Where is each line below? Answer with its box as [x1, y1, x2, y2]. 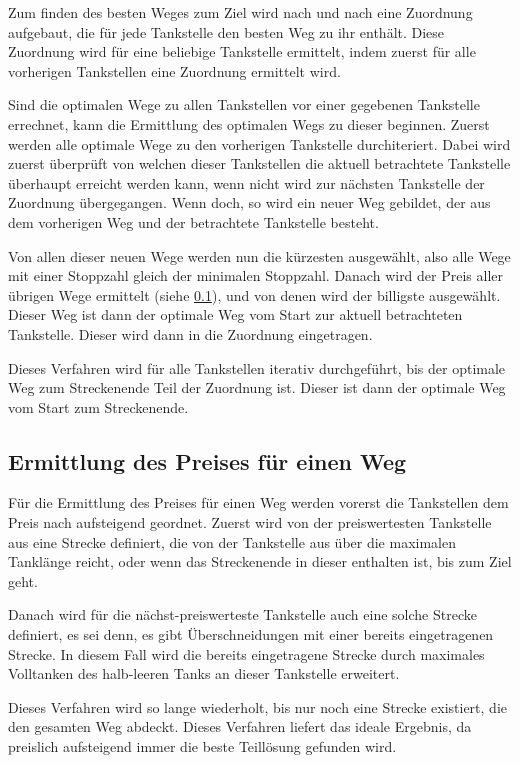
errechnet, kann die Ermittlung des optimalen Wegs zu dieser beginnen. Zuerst [8, 113, 490, 134]
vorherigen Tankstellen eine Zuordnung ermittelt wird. [8, 60, 341, 81]
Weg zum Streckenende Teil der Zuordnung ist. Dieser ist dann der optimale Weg [8, 377, 506, 398]
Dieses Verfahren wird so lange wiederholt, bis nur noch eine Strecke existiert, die [8, 696, 507, 717]
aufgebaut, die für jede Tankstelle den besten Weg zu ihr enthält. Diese [8, 21, 445, 42]
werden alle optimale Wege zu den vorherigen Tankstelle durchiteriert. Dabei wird [8, 133, 511, 154]
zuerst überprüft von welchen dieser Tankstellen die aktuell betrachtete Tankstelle [8, 153, 511, 174]
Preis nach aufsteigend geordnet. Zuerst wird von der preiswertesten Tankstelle [8, 512, 492, 533]
